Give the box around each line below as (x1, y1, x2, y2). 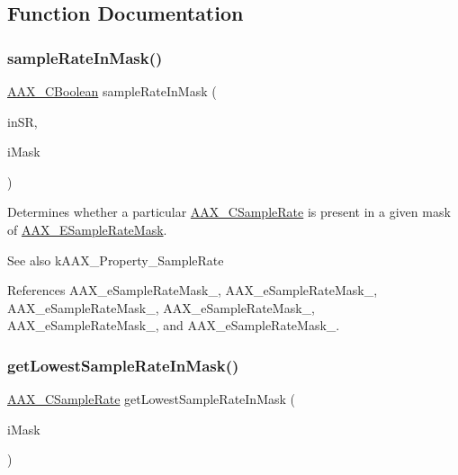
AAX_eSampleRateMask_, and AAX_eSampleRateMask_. (7, 316, 340, 335)
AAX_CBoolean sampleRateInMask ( (7, 82, 217, 100)
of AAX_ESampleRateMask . (7, 220, 167, 238)
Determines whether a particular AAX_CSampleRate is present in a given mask (7, 202, 451, 221)
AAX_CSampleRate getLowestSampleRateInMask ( (7, 390, 295, 408)
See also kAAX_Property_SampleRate (7, 250, 224, 269)
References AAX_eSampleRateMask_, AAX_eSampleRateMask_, (7, 281, 378, 300)
